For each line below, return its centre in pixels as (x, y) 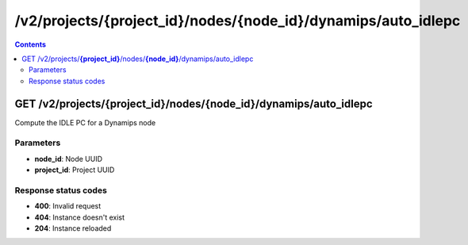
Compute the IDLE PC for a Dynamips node (85, 122)
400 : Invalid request (68, 206)
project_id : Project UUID (75, 170)
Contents (31, 44)
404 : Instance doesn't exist (80, 217)
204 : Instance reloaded (73, 228)
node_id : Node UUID (69, 159)
